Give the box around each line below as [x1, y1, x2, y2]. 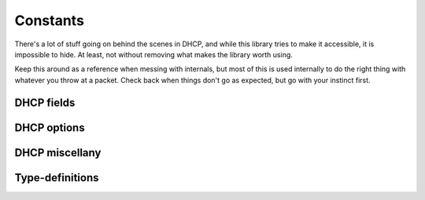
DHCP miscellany [14, 146, 102, 159]
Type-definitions [14, 171, 99, 184]
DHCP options [14, 121, 86, 134]
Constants [14, 12, 84, 29]
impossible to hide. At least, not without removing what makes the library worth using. [14, 49, 293, 59]
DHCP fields [14, 96, 76, 109]
